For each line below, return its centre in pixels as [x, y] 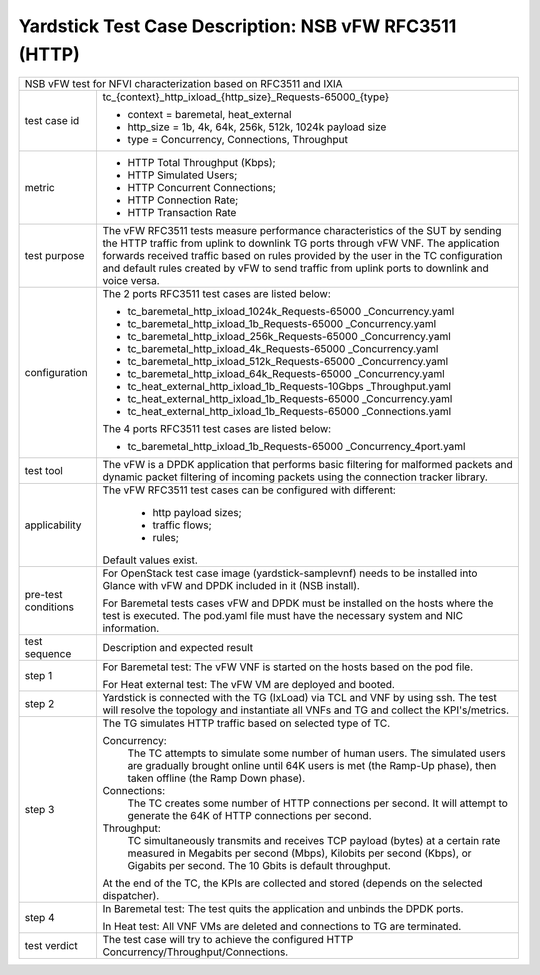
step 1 [38, 676]
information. [131, 628]
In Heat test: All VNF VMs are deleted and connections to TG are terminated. [282, 927]
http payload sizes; [197, 513]
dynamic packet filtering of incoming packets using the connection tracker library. [295, 477]
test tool [44, 471]
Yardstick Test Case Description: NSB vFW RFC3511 [237, 26]
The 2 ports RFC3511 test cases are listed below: [217, 294]
